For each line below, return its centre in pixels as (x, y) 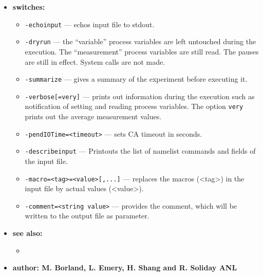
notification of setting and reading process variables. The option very (134, 106)
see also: (27, 233)
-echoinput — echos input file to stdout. (90, 24)
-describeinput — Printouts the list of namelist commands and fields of (140, 151)
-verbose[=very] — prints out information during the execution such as (140, 96)
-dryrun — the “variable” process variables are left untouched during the (140, 41)
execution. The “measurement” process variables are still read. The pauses (142, 51)
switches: (29, 7)
